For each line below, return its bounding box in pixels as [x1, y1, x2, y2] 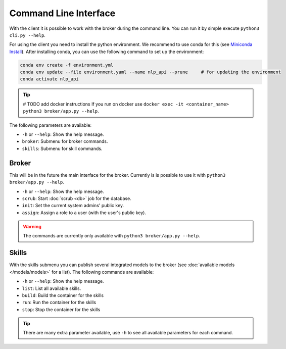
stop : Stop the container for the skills [22, 306, 101, 313]
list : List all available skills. [22, 285, 81, 291]
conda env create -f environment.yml [20, 62, 114, 68]
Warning [23, 224, 41, 230]
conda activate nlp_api [20, 76, 79, 82]
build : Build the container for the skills [22, 292, 104, 298]
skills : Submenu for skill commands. [22, 145, 103, 152]
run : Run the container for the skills [22, 300, 96, 306]
